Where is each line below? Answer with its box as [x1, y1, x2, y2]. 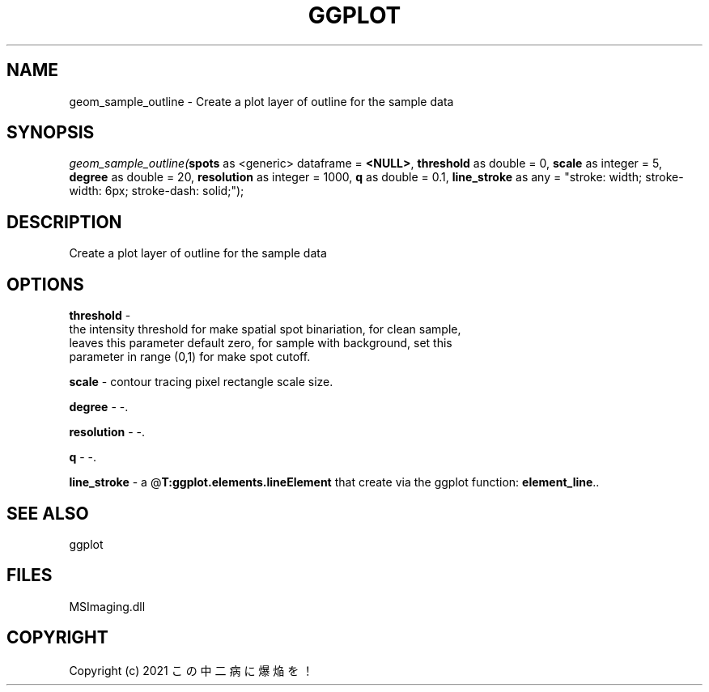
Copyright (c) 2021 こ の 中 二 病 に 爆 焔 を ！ [69, 663, 314, 677]
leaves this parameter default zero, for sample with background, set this [69, 336, 452, 350]
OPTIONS [6, 274, 84, 295]
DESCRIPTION [6, 211, 122, 232]
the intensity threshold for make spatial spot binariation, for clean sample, [69, 322, 461, 337]
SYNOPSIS [6, 122, 95, 143]
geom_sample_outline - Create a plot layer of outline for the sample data [69, 94, 454, 108]
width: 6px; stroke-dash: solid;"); [69, 184, 244, 198]
